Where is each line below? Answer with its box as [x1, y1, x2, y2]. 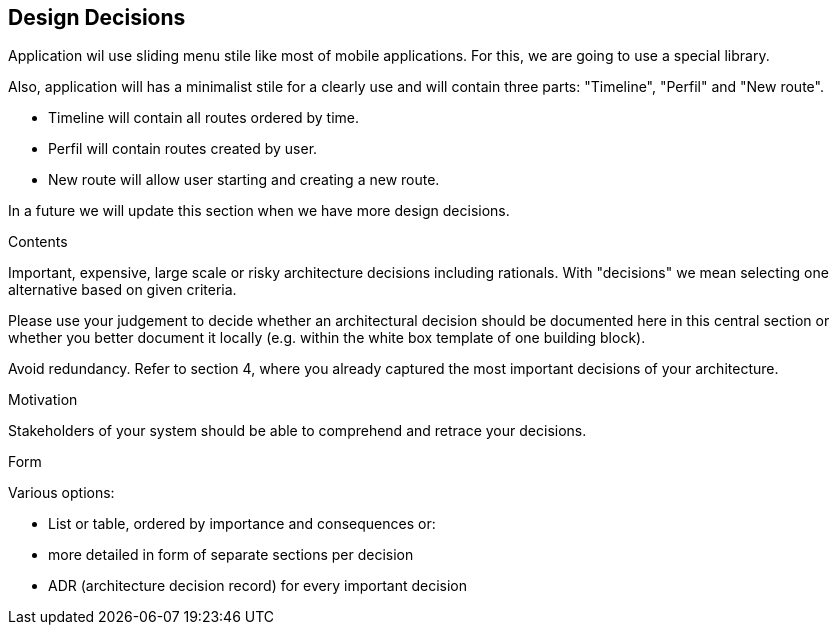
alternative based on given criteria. [8, 281, 237, 299]
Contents [8, 233, 68, 251]
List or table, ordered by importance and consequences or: [48, 515, 436, 533]
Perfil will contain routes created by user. [48, 140, 318, 158]
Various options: [8, 484, 115, 502]
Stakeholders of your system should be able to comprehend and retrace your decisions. [8, 422, 587, 440]
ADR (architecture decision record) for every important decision [48, 577, 468, 595]
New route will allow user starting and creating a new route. [48, 171, 440, 189]
